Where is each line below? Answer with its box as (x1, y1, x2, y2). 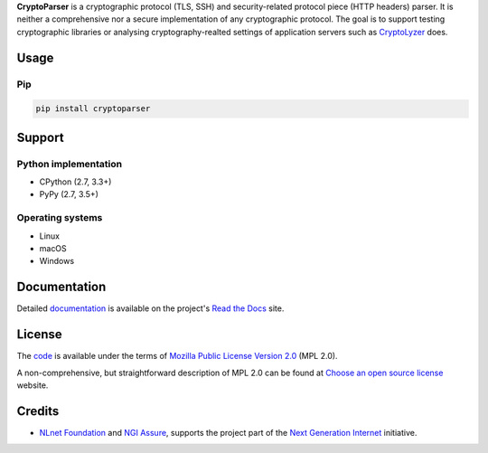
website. (16, 380, 49, 391)
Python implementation (16, 157, 122, 170)
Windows (39, 256, 75, 267)
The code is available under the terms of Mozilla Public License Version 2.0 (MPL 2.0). (16, 351, 338, 362)
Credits (16, 403, 60, 419)
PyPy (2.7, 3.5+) (39, 189, 99, 200)
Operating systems (16, 212, 103, 224)
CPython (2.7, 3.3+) (39, 176, 112, 187)
